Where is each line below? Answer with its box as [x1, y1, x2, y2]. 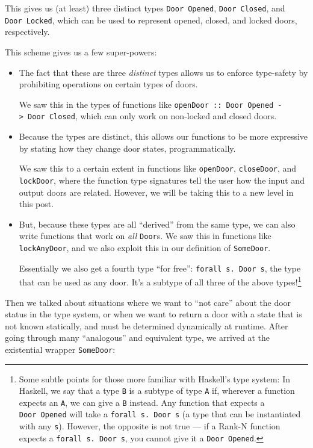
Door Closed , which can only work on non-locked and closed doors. [28, 110, 277, 122]
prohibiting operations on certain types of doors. [19, 78, 198, 90]
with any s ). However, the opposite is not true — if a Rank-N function [19, 420, 280, 432]
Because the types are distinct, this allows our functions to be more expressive [19, 130, 308, 142]
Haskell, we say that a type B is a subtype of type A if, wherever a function [19, 384, 295, 397]
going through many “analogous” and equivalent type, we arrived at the [5, 331, 270, 344]
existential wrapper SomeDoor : [5, 343, 116, 355]
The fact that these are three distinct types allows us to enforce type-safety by [19, 66, 308, 78]
